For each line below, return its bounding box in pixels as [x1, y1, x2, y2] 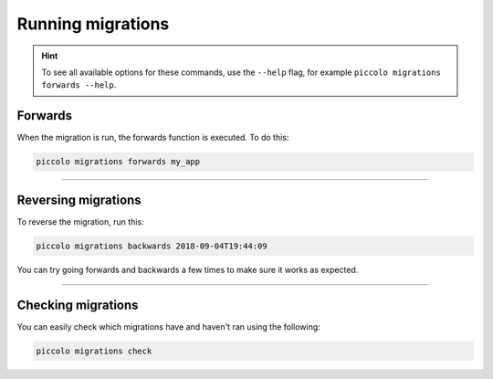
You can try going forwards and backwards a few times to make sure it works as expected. [16, 264, 359, 275]
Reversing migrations [16, 192, 142, 207]
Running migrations [16, 14, 170, 34]
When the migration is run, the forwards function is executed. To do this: [16, 132, 289, 143]
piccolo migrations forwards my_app [36, 156, 201, 167]
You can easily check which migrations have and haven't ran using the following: [16, 321, 321, 332]
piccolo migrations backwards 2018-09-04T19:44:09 [36, 240, 268, 251]
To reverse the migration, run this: [16, 216, 145, 227]
